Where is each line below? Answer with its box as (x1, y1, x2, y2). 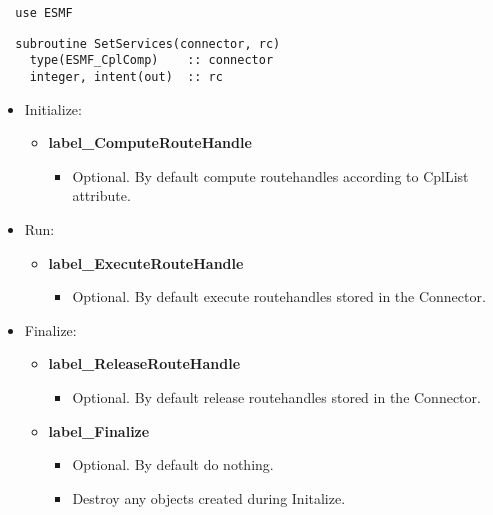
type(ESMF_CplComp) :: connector (29, 53, 274, 68)
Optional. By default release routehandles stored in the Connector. (72, 386, 481, 407)
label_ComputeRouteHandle (48, 132, 252, 153)
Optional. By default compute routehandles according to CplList (72, 165, 469, 186)
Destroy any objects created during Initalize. (72, 487, 346, 508)
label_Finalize (48, 420, 150, 441)
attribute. (72, 185, 131, 206)
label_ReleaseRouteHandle (48, 353, 241, 374)
